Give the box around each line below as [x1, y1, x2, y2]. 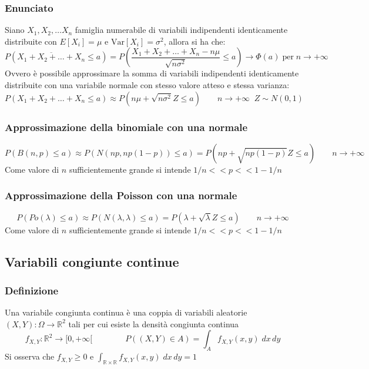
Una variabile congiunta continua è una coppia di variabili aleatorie [5, 306, 247, 318]
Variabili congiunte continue [5, 252, 179, 270]
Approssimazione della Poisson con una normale [5, 188, 237, 203]
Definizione [5, 283, 59, 297]
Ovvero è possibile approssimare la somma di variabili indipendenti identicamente [5, 67, 299, 79]
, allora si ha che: [163, 35, 226, 47]
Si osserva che [5, 350, 55, 363]
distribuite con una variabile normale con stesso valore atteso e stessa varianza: [5, 79, 290, 90]
